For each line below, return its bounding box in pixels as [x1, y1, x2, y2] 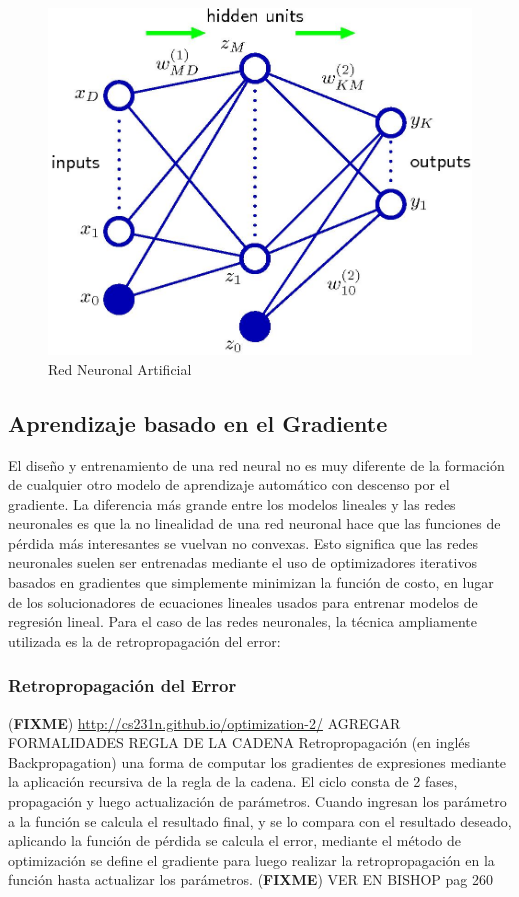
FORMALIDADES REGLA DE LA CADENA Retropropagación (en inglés [8, 732, 471, 753]
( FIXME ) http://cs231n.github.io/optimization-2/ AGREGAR [8, 712, 401, 733]
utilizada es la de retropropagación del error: [8, 630, 281, 651]
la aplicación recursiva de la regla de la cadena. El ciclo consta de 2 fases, [8, 771, 458, 792]
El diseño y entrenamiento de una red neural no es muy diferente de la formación [8, 454, 505, 475]
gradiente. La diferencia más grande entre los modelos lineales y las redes [8, 493, 456, 514]
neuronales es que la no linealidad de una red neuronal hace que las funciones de [8, 513, 501, 534]
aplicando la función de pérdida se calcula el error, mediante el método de [8, 830, 461, 851]
